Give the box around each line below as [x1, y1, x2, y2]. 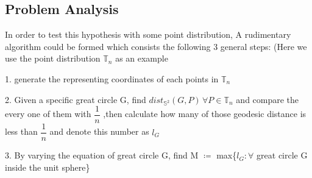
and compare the [236, 93, 299, 105]
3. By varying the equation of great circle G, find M [5, 149, 199, 162]
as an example [115, 52, 168, 65]
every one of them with [5, 107, 91, 120]
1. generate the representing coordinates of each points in [5, 72, 219, 85]
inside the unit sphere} [5, 161, 90, 174]
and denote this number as [49, 125, 149, 138]
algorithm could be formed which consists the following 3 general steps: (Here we [5, 40, 307, 52]
